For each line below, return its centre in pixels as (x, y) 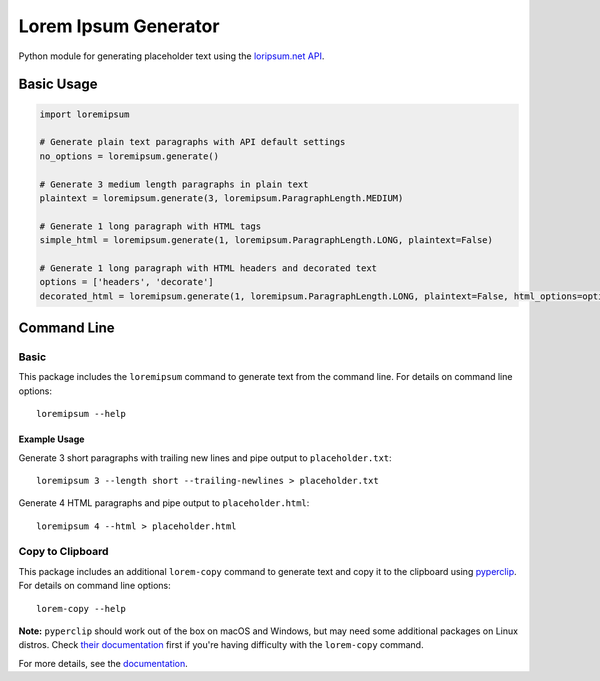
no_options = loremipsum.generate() (129, 156)
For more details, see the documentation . (103, 663)
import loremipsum (84, 114)
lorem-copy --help (81, 608)
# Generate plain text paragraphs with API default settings (192, 142)
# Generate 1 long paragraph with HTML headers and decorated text (208, 268)
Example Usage (51, 439)
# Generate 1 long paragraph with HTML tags (150, 226)
